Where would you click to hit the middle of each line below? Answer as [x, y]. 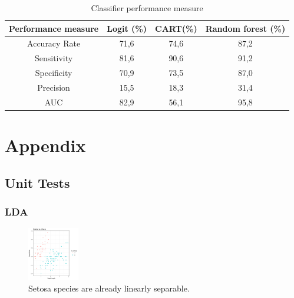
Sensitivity [54, 58]
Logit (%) [127, 28]
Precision [54, 87]
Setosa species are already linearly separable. [109, 288]
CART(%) [176, 28]
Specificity [54, 73]
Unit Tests [37, 182]
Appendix [45, 145]
